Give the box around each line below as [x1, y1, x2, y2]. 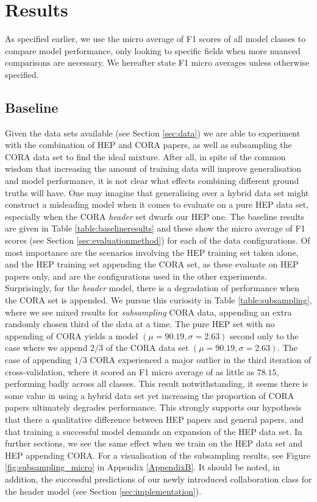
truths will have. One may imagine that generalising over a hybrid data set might [5, 186, 309, 199]
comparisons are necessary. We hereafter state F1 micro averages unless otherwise [5, 56, 310, 69]
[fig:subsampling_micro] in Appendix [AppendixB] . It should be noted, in [5, 461, 280, 473]
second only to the [230, 329, 299, 342]
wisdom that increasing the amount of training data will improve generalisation [5, 162, 302, 175]
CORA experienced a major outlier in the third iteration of [90, 353, 312, 366]
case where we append [5, 341, 88, 354]
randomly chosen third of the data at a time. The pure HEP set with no [5, 317, 275, 330]
